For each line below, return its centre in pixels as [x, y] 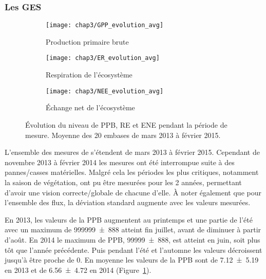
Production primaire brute [87, 41]
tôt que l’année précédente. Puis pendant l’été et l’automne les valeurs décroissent [134, 250]
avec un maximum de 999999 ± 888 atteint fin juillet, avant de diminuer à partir [133, 230]
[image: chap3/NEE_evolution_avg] [105, 91]
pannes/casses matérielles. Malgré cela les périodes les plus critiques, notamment [132, 172]
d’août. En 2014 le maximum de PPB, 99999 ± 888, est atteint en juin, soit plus [132, 239]
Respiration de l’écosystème [89, 75]
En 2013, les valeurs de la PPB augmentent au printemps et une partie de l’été [129, 219]
